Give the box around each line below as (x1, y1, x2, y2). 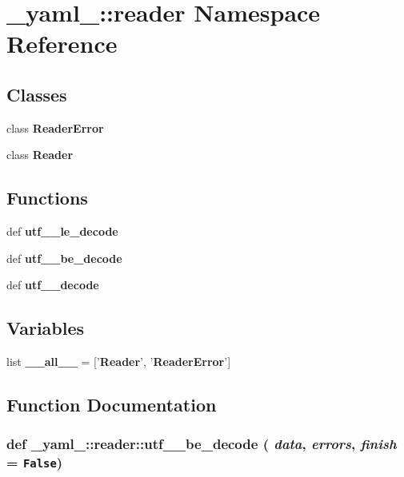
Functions (6, 185, 88, 210)
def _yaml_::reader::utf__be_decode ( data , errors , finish (6, 434, 397, 454)
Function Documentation (6, 392, 217, 417)
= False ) (6, 452, 63, 472)
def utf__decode (6, 276, 99, 293)
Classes (6, 81, 67, 106)
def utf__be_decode (6, 249, 122, 266)
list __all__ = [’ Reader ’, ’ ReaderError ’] (6, 353, 231, 370)
